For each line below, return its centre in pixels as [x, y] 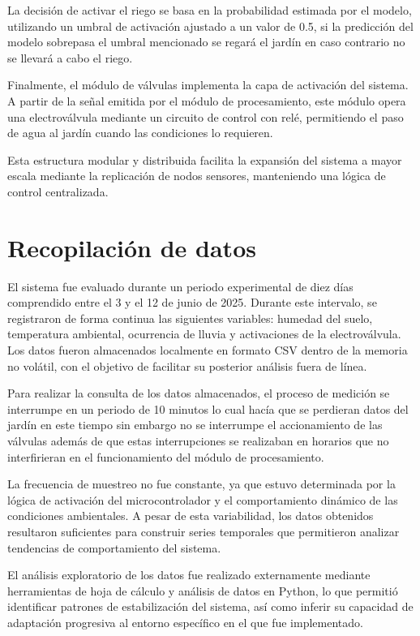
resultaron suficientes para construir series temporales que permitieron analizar [204, 531]
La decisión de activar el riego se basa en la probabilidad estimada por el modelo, [210, 10]
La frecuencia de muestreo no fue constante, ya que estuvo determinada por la [201, 484]
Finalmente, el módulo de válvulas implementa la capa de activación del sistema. [208, 85]
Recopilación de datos [132, 247]
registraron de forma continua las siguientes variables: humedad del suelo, [190, 318]
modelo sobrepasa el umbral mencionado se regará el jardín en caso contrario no [206, 42]
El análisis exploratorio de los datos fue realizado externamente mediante [189, 575]
